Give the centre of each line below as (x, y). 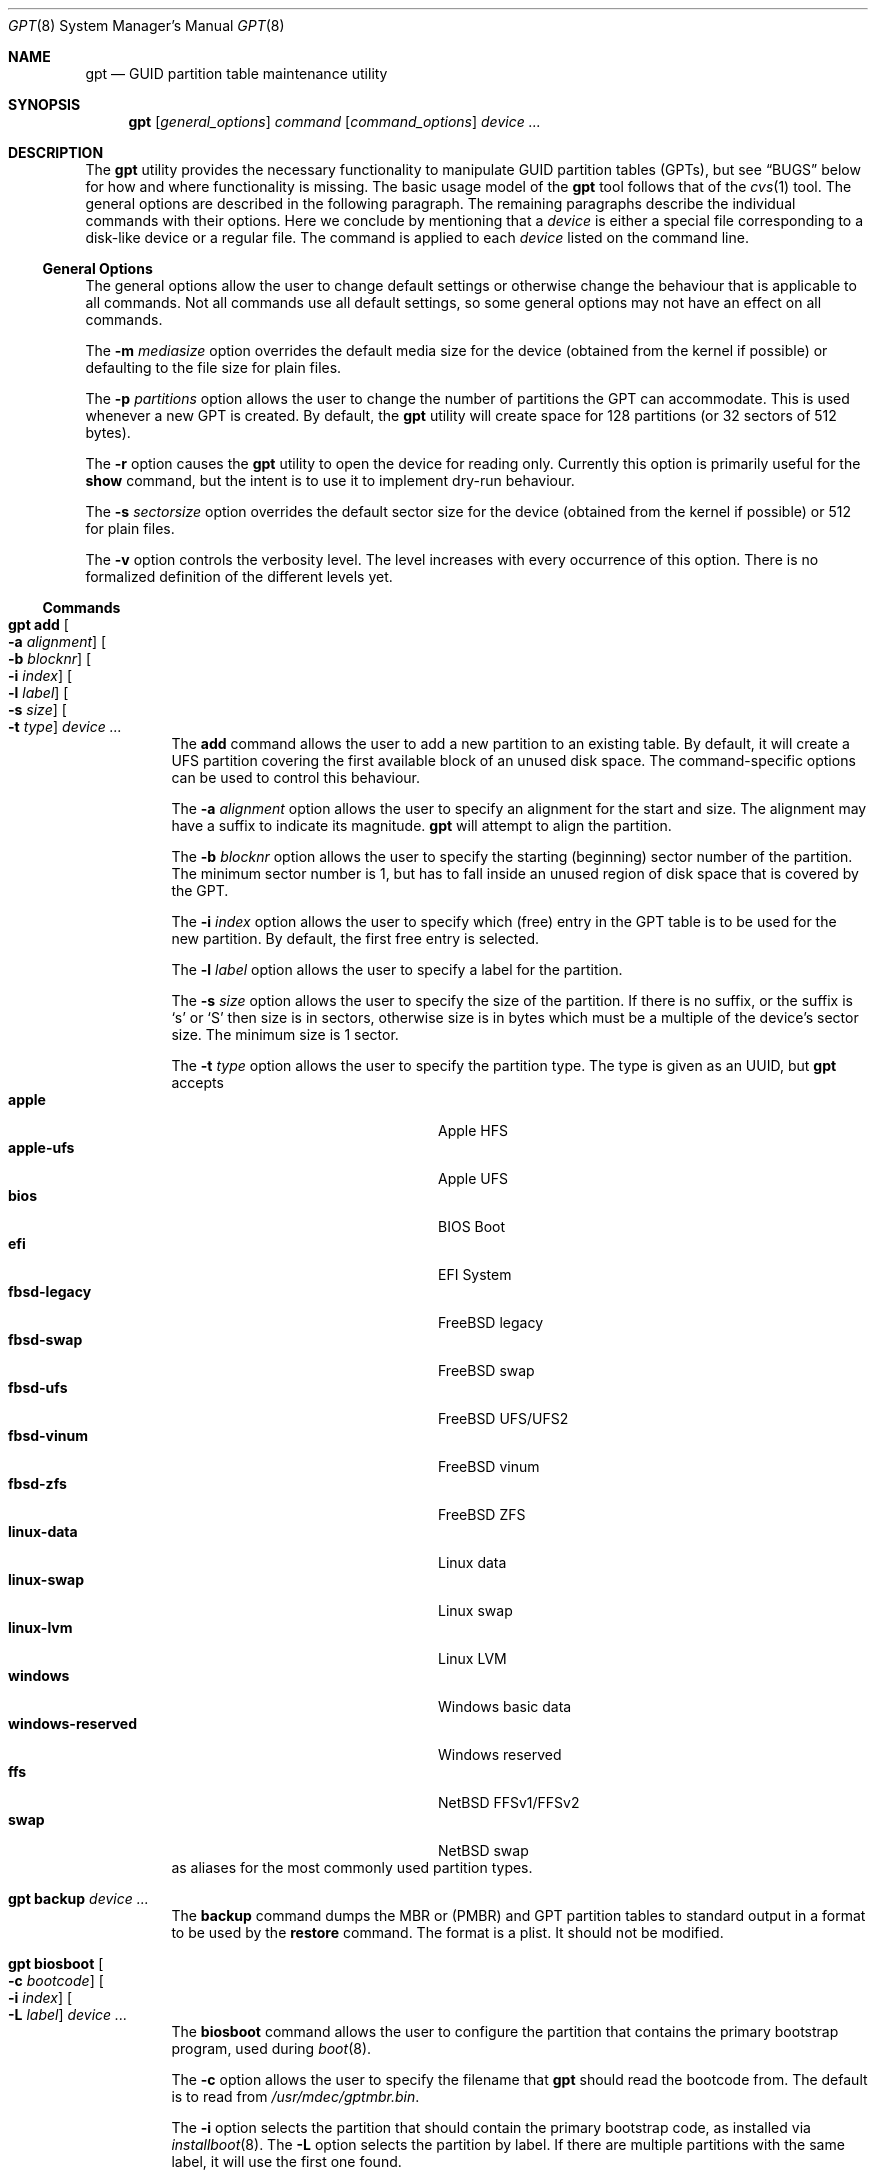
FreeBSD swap (486, 1370)
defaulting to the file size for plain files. (213, 367)
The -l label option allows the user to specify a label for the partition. (397, 969)
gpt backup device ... (78, 1898)
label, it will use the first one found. (286, 2161)
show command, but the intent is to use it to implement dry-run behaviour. (330, 480)
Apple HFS (473, 1130)
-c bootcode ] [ (56, 1980)
